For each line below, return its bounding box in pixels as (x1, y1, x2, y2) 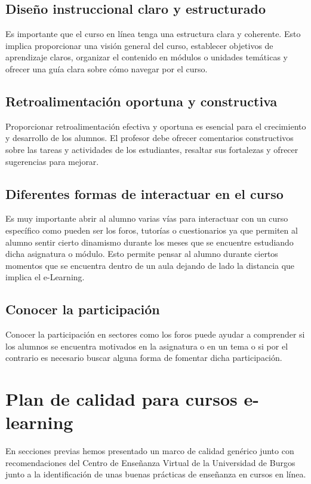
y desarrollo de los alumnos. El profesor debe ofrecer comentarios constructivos (5, 131, 294, 144)
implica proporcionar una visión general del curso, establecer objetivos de (5, 39, 273, 51)
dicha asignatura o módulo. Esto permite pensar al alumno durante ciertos (5, 247, 278, 260)
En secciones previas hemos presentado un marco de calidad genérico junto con (5, 445, 294, 457)
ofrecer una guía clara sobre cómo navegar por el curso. (5, 62, 208, 75)
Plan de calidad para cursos (5, 387, 238, 411)
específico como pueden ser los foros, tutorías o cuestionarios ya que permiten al (5, 223, 298, 236)
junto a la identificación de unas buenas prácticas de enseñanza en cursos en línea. (5, 468, 306, 480)
